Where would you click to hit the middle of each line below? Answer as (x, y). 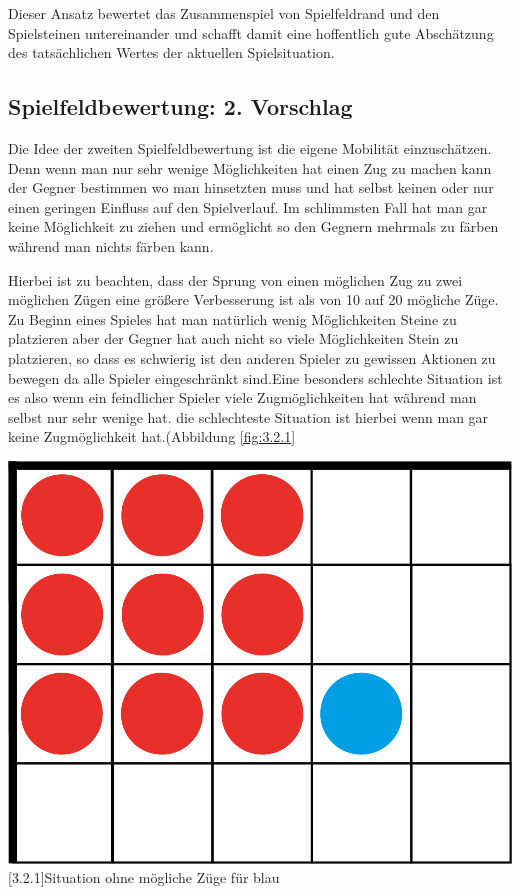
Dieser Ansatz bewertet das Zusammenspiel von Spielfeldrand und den (224, 13)
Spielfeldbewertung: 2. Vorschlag (180, 106)
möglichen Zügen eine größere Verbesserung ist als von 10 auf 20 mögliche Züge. (253, 299)
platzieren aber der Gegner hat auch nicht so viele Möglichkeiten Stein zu (233, 338)
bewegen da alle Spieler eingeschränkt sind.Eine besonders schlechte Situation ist (255, 377)
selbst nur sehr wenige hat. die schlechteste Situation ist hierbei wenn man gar (248, 416)
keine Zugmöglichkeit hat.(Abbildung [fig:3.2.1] (152, 436)
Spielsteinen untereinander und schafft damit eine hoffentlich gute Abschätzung (251, 32)
